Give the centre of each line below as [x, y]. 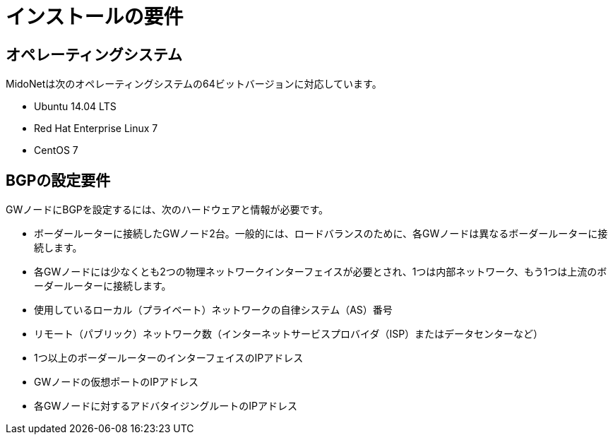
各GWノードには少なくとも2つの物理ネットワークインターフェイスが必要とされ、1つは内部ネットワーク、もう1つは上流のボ [321, 272]
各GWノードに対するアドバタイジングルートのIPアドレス [166, 406]
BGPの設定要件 [58, 180]
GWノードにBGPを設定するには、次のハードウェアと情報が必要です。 [167, 210]
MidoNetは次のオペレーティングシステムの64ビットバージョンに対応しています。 [194, 84]
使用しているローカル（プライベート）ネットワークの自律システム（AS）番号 [213, 310]
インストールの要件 [95, 17]
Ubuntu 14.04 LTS [75, 107]
